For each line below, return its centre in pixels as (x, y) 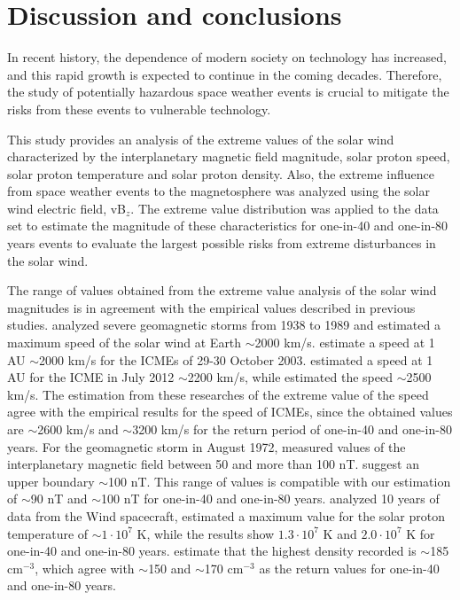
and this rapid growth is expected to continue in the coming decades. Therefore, (225, 74)
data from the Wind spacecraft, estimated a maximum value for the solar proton (226, 515)
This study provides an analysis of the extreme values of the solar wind (201, 139)
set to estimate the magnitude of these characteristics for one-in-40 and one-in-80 (228, 226)
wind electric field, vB (67, 208)
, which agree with (85, 568)
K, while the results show (206, 533)
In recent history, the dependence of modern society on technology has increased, (227, 57)
